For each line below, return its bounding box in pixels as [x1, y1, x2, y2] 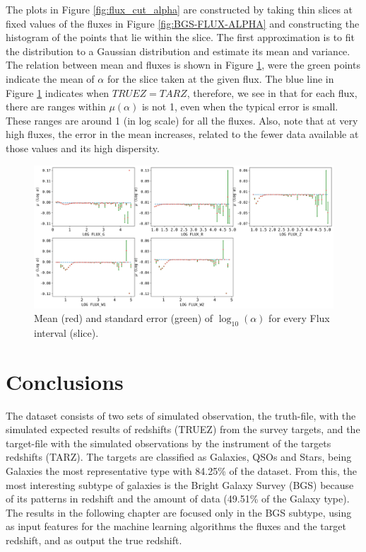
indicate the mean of [6, 71, 95, 86]
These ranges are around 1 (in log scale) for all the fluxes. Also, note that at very [6, 113, 358, 127]
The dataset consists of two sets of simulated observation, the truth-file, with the [6, 408, 356, 422]
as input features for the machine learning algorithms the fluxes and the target [6, 519, 346, 534]
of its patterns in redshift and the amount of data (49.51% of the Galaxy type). [6, 491, 350, 506]
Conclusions [6, 367, 124, 396]
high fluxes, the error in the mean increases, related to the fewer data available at [6, 127, 359, 142]
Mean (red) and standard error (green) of [34, 311, 213, 326]
